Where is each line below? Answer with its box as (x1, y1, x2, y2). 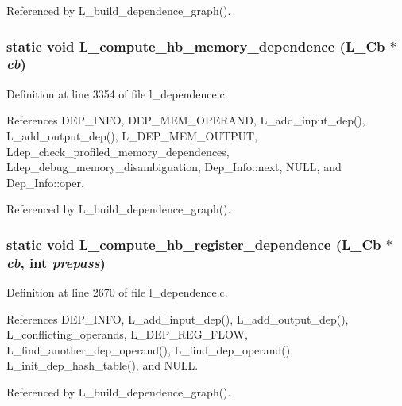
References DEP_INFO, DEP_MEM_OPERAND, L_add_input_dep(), (6, 112, 365, 128)
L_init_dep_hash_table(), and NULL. (6, 357, 199, 373)
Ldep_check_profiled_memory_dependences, (6, 143, 230, 159)
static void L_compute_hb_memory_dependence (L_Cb (6, 36, 385, 56)
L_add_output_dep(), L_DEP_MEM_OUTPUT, (6, 127, 258, 144)
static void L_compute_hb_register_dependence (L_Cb (6, 234, 381, 254)
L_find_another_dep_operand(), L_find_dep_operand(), (6, 341, 294, 358)
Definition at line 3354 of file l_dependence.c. (6, 85, 228, 101)
